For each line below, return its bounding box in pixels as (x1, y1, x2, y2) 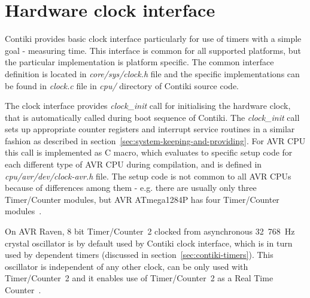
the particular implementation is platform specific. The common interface (5, 56, 274, 68)
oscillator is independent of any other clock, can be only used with (5, 260, 248, 272)
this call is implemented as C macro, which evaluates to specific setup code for (5, 146, 293, 159)
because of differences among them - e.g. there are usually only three (5, 181, 257, 194)
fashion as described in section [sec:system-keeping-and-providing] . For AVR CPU (5, 134, 306, 147)
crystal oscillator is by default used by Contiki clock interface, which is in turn (5, 236, 293, 249)
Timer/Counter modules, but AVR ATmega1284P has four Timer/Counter (5, 193, 279, 205)
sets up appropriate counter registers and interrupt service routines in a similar (5, 123, 295, 135)
